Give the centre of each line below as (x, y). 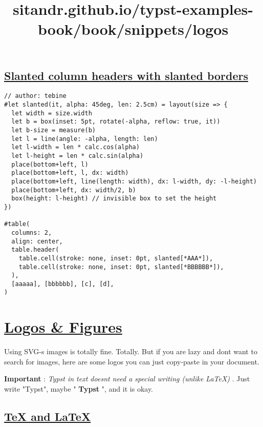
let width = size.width (52, 113)
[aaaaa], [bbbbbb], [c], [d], (63, 284)
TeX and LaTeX (48, 416)
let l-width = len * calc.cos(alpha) (75, 147)
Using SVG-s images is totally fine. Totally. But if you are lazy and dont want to (131, 351)
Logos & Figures (63, 327)
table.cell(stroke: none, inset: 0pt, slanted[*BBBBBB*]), (121, 267)
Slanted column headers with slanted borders (126, 75)
